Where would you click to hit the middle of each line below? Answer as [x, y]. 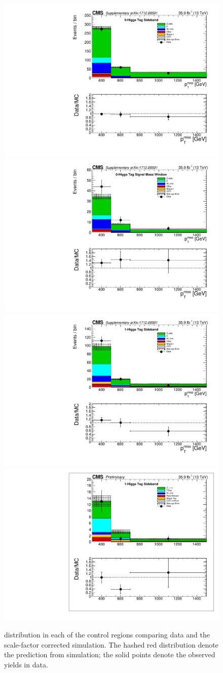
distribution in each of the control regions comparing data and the [107, 634]
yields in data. [26, 664]
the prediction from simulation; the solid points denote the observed [110, 654]
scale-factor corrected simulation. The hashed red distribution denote [111, 644]
